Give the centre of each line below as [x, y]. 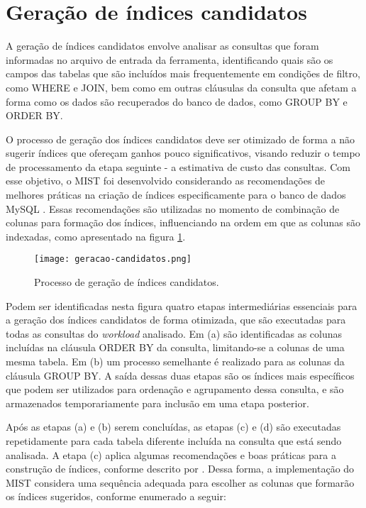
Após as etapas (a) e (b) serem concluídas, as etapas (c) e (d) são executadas [173, 427]
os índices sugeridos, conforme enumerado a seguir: [116, 496]
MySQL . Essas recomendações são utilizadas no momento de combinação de [173, 208]
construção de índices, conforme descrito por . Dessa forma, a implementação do [180, 469]
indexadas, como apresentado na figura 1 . [96, 236]
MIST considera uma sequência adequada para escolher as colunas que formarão [180, 482]
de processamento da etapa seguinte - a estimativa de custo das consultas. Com [178, 166]
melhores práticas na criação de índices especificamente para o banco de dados [176, 195]
